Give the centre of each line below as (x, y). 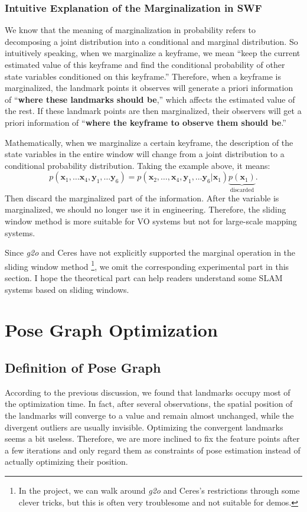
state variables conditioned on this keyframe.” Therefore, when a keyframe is (143, 76)
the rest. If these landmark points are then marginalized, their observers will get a (153, 111)
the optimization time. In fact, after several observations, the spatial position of (149, 404)
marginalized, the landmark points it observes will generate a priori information (149, 88)
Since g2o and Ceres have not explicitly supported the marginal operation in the (150, 252)
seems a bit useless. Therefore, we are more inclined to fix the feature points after (152, 438)
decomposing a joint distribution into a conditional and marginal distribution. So (151, 41)
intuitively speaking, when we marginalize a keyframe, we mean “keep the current (153, 53)
